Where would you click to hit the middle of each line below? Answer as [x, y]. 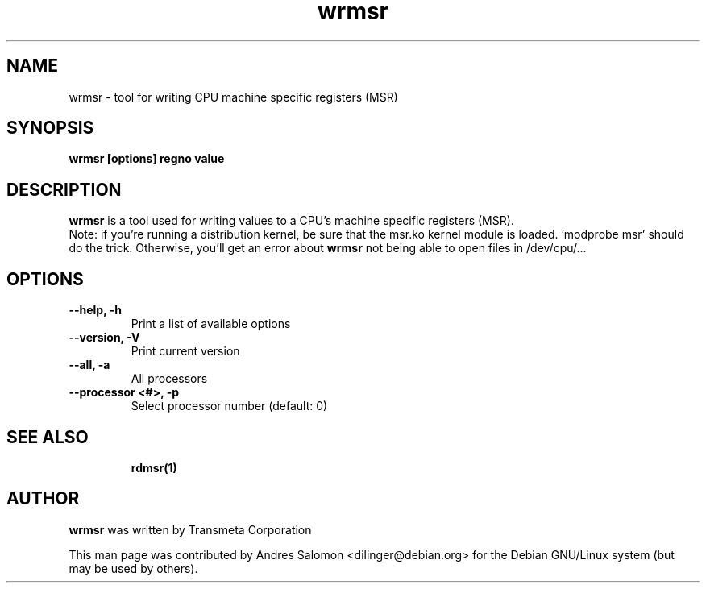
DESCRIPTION [64, 189]
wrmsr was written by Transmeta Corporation [190, 529]
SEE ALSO [48, 437]
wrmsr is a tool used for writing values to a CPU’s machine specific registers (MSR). [291, 221]
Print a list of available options [211, 324]
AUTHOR [43, 499]
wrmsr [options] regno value [147, 159]
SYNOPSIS [50, 128]
